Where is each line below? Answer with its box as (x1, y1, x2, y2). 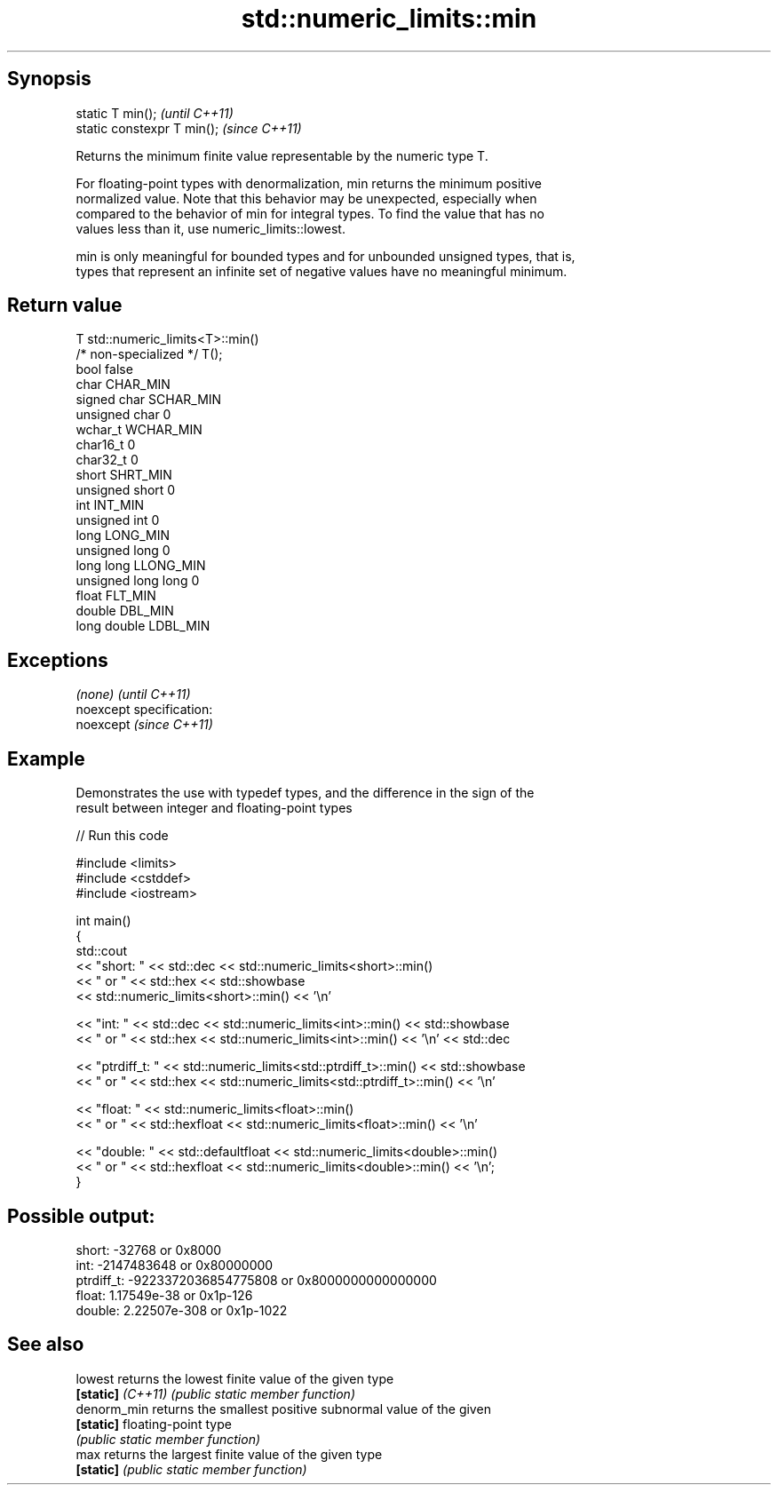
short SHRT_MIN (75, 467, 172, 483)
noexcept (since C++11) (75, 717, 213, 733)
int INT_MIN (75, 497, 144, 513)
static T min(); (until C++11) (75, 105, 234, 121)
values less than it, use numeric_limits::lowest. (75, 220, 345, 236)
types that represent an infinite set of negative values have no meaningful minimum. (75, 263, 568, 279)
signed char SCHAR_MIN (75, 392, 222, 408)
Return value (7, 294, 123, 317)
